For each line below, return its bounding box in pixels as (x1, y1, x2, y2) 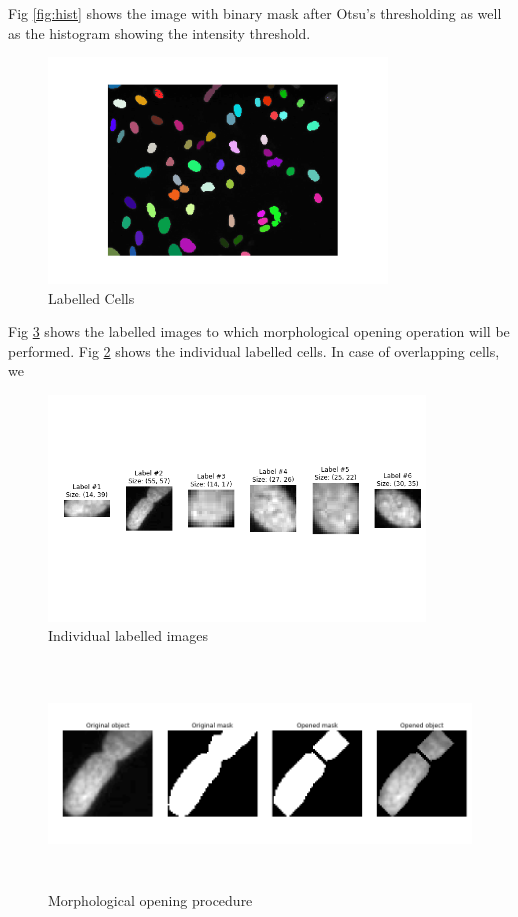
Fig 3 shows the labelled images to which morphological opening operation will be (8, 321, 510, 342)
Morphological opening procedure (48, 890, 253, 911)
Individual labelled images (48, 625, 208, 646)
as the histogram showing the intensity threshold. (8, 22, 311, 43)
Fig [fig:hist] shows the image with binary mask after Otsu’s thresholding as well (8, 3, 502, 23)
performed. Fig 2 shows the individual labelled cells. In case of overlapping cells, (8, 340, 500, 361)
